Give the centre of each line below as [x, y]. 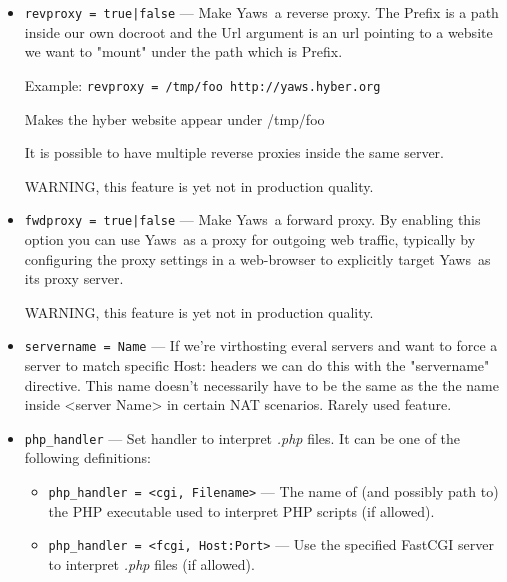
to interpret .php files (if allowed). [151, 563]
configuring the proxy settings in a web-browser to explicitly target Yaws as [257, 258]
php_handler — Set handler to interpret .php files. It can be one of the [242, 437]
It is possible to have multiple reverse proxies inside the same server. [234, 152]
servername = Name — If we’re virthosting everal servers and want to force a [261, 345]
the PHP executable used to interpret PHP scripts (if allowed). [241, 510]
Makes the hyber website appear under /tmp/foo [174, 118]
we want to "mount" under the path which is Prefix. [183, 51]
